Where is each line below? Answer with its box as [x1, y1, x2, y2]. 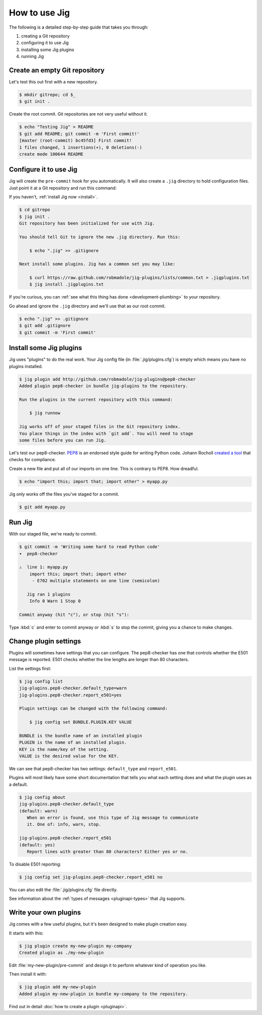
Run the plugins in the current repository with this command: [19, 397, 173, 402]
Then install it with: [9, 971, 47, 977]
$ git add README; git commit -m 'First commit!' [19, 131, 140, 136]
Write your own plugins [9, 908, 81, 917]
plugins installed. [9, 363, 43, 369]
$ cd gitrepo [19, 207, 50, 213]
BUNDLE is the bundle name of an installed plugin [19, 733, 143, 738]
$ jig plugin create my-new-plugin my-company [19, 943, 132, 948]
